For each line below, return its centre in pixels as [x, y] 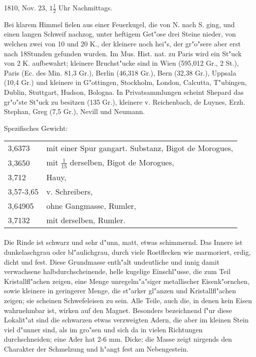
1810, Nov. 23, [26, 7]
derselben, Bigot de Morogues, [122, 162]
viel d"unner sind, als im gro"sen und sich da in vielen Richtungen [103, 329]
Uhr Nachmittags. [85, 7]
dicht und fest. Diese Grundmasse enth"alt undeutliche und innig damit [112, 261]
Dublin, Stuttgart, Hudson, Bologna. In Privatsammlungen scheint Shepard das [124, 92]
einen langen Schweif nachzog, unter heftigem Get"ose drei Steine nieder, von [120, 34]
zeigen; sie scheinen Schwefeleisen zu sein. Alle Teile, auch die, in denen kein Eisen [128, 300]
